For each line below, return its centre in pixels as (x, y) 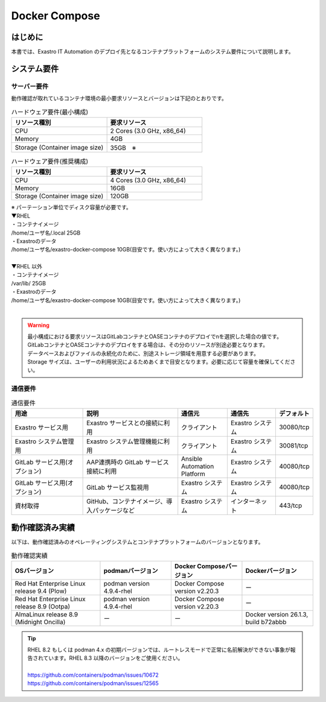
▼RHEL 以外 (27, 267)
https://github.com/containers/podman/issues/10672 (93, 675)
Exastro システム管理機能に (125, 441)
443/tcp (290, 505)
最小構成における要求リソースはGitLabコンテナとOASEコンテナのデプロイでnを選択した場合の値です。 (155, 336)
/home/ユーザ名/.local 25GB (46, 233)
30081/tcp (293, 445)
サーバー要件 (30, 86)
